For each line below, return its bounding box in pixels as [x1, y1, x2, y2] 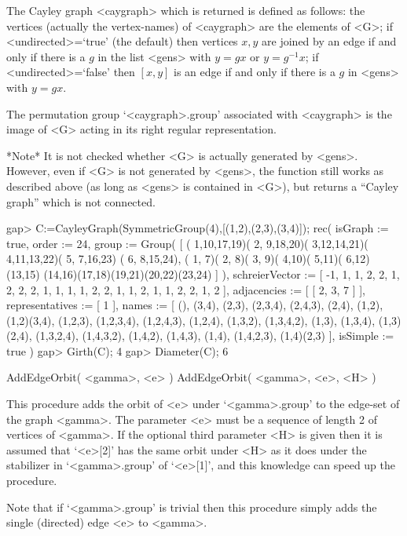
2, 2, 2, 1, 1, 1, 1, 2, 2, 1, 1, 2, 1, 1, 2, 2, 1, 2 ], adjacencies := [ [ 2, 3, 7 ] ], [6, 281, 365, 297]
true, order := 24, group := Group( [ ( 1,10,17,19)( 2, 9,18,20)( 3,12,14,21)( [6, 235, 368, 251]
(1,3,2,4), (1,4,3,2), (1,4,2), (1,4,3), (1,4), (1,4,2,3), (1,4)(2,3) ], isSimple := [35, 327, 394, 344]
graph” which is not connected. [6, 193, 156, 210]
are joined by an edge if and [262, 33, 397, 49]
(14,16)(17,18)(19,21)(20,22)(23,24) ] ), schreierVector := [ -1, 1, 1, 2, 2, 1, [43, 265, 400, 282]
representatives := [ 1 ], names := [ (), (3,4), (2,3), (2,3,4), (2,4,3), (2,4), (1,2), [6, 297, 383, 313]
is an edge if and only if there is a [173, 64, 335, 80]
